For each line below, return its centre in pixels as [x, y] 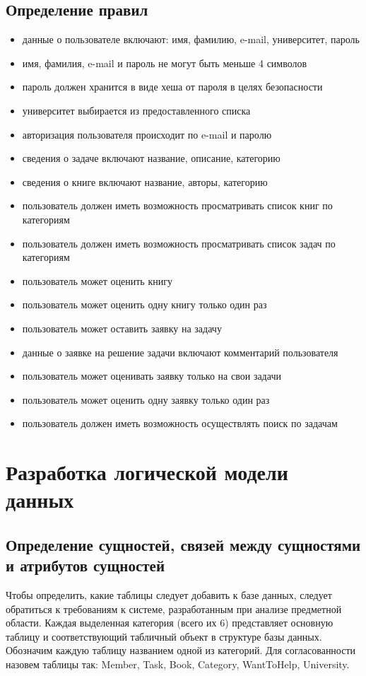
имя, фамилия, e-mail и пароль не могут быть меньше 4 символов [165, 63]
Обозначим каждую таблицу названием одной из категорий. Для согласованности [181, 650]
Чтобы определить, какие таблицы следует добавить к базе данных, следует [169, 595]
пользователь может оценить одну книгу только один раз [144, 304]
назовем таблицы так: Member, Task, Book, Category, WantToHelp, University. [178, 664]
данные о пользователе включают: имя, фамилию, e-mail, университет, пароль [191, 39]
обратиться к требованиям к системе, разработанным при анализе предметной [174, 608]
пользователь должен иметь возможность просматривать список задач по [179, 243]
